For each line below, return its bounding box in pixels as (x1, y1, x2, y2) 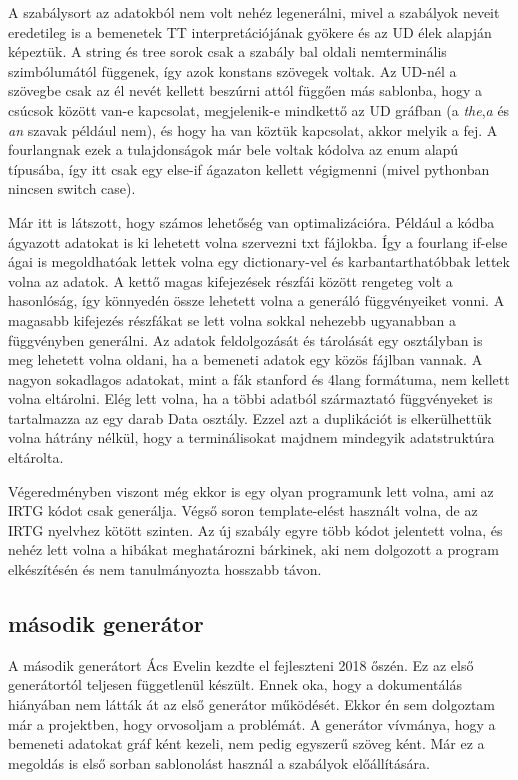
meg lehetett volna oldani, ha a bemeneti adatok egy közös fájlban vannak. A (8, 349, 483, 370)
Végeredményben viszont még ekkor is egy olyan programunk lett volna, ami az (8, 480, 494, 501)
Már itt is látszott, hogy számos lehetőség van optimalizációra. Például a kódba (8, 211, 495, 232)
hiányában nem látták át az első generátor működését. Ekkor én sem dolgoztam (8, 694, 496, 715)
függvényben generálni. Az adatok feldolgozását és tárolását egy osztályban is (8, 329, 483, 350)
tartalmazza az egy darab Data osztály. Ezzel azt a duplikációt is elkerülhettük (8, 407, 492, 428)
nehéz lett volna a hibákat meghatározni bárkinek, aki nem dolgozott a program (8, 539, 499, 560)
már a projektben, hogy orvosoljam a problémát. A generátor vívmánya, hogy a (8, 713, 496, 734)
